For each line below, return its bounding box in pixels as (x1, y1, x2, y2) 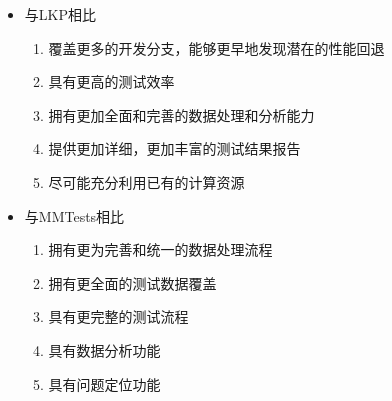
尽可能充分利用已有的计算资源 (48, 171, 245, 192)
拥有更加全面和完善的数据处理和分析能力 (48, 104, 315, 125)
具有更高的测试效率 (48, 71, 175, 92)
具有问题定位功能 (48, 373, 161, 394)
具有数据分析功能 (48, 339, 161, 360)
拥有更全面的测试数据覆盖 (48, 272, 217, 293)
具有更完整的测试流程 (48, 306, 189, 327)
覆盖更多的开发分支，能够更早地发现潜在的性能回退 (48, 37, 385, 58)
